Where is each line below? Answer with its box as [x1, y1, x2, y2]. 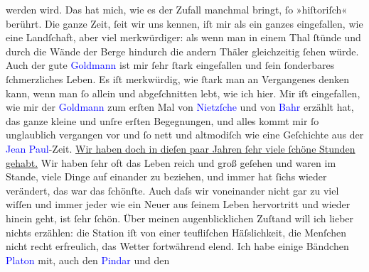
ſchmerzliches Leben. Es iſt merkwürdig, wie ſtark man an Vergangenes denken [6, 71, 350, 86]
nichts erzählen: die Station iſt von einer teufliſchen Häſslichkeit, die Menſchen [6, 224, 346, 239]
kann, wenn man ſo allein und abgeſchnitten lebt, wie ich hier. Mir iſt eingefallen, [6, 85, 360, 100]
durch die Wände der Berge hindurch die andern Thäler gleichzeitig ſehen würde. [6, 43, 359, 58]
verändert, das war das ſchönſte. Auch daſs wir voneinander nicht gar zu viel [6, 183, 339, 197]
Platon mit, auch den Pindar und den [6, 252, 170, 267]
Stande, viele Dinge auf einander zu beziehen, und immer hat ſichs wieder [6, 169, 327, 184]
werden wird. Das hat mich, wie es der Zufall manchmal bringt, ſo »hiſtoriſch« [6, 2, 348, 16]
